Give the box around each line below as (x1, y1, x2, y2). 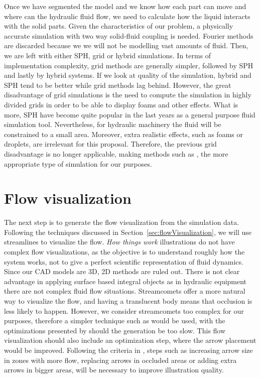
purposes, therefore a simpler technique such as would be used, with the (4, 315, 225, 326)
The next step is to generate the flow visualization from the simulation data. (4, 217, 239, 227)
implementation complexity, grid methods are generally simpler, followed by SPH (4, 60, 253, 70)
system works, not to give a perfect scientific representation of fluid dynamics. (4, 256, 243, 267)
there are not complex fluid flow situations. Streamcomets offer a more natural (4, 286, 245, 296)
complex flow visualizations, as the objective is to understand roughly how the (4, 246, 245, 257)
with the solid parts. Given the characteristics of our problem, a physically (4, 21, 233, 31)
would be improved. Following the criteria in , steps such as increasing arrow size (4, 344, 253, 355)
